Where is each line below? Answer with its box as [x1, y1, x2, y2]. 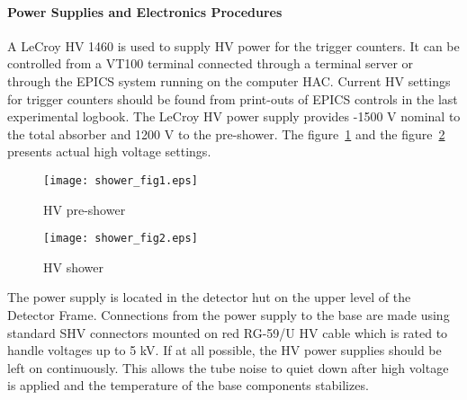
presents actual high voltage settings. [7, 142, 211, 161]
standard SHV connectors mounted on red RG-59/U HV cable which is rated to [7, 323, 448, 342]
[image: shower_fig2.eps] [43, 232, 198, 245]
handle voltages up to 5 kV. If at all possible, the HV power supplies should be [7, 341, 442, 360]
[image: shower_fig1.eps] [43, 173, 198, 187]
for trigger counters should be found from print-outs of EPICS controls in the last [7, 89, 458, 108]
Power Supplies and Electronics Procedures [7, 2, 283, 21]
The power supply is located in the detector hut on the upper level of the [7, 288, 411, 307]
